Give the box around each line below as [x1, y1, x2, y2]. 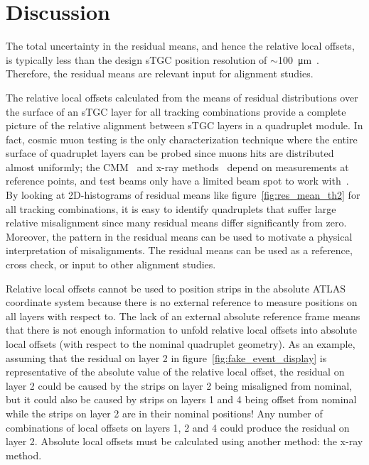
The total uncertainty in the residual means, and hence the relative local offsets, [6, 38, 355, 53]
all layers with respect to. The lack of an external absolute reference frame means [6, 308, 360, 323]
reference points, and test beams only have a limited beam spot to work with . [6, 173, 349, 188]
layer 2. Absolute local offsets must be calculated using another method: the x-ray [6, 434, 363, 449]
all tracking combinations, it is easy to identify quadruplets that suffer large [6, 201, 336, 216]
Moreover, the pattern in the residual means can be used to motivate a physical [6, 229, 353, 244]
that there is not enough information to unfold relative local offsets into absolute [6, 322, 357, 337]
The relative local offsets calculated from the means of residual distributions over [6, 89, 358, 104]
